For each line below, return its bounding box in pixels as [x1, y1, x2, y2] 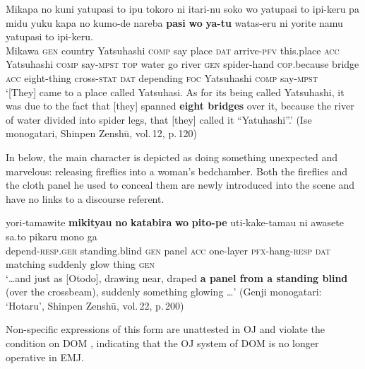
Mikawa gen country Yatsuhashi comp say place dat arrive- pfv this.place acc [6, 42, 340, 57]
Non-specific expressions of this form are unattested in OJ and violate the [6, 322, 325, 336]
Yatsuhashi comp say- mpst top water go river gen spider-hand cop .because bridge [6, 57, 359, 71]
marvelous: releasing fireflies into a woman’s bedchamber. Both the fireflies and [6, 163, 348, 178]
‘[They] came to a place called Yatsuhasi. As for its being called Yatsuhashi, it [6, 84, 345, 99]
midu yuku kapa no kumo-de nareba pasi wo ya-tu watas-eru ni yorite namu [6, 15, 343, 30]
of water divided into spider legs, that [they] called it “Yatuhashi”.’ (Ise [6, 112, 312, 127]
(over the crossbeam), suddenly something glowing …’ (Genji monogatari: [6, 284, 322, 299]
